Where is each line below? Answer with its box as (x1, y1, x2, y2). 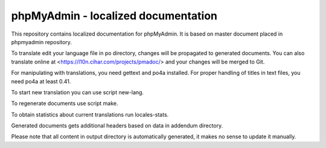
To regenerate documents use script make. (11, 100, 118, 107)
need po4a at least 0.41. (11, 77, 71, 85)
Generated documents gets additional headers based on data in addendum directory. (11, 122, 223, 129)
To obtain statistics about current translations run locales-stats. (11, 111, 169, 118)
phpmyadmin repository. (11, 38, 72, 45)
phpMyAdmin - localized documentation (11, 9, 217, 22)
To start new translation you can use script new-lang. (11, 88, 144, 96)
